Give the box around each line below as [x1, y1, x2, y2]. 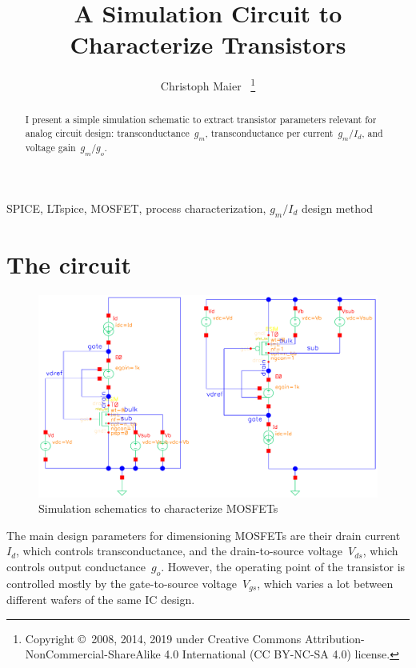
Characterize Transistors [70, 28, 346, 61]
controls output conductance [6, 558, 146, 575]
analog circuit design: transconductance [25, 126, 190, 140]
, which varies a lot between [257, 574, 394, 591]
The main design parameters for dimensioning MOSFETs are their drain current [6, 526, 401, 543]
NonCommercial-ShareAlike [25, 646, 161, 662]
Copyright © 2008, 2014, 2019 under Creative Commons [25, 630, 302, 646]
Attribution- [305, 630, 365, 646]
